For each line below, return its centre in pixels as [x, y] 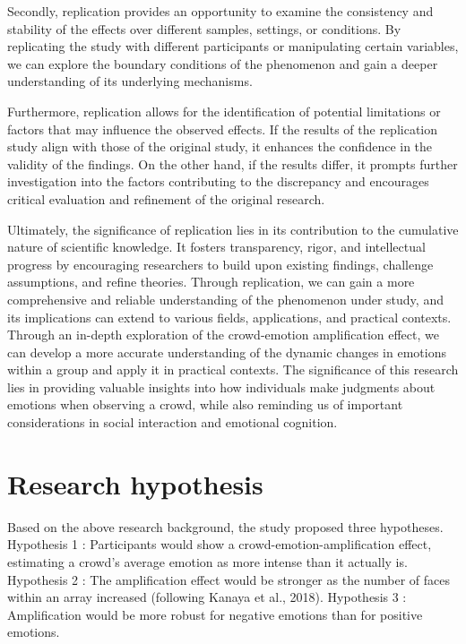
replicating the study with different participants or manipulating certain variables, [233, 46]
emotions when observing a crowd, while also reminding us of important [205, 404]
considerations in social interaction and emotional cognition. [173, 422]
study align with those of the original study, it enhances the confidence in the [220, 146]
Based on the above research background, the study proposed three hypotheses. [225, 526]
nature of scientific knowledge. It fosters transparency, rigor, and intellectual [216, 247]
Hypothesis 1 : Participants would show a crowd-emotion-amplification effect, [220, 544]
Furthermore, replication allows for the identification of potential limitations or [224, 111]
